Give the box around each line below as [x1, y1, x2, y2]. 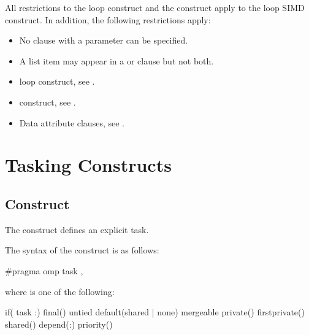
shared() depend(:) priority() [5, 317, 113, 330]
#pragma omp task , [5, 264, 83, 277]
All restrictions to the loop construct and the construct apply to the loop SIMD [5, 1, 305, 13]
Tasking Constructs [5, 152, 172, 177]
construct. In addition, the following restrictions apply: [5, 13, 211, 26]
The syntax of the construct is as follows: [5, 244, 159, 256]
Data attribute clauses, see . [19, 116, 124, 129]
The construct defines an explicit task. [5, 223, 149, 236]
